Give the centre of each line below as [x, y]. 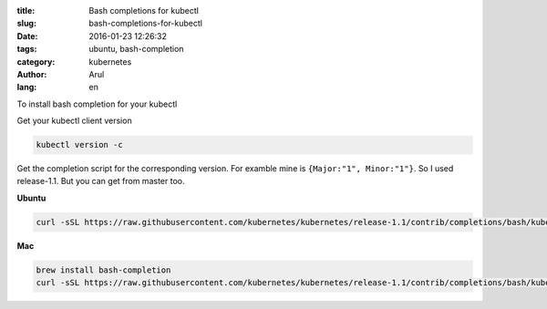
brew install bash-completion [103, 270]
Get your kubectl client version [74, 121]
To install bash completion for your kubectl [97, 104]
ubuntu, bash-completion [136, 49]
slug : [26, 24]
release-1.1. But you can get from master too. [101, 181]
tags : [27, 49]
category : [36, 62]
